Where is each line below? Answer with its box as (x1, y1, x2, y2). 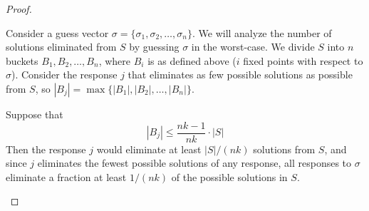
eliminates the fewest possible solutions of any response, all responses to (37, 155, 352, 170)
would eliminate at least (96, 141, 202, 156)
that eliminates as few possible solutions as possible (128, 67, 353, 82)
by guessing (129, 39, 180, 54)
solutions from (253, 141, 316, 156)
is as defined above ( (147, 53, 237, 68)
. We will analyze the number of (192, 25, 332, 40)
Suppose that (6, 106, 63, 121)
